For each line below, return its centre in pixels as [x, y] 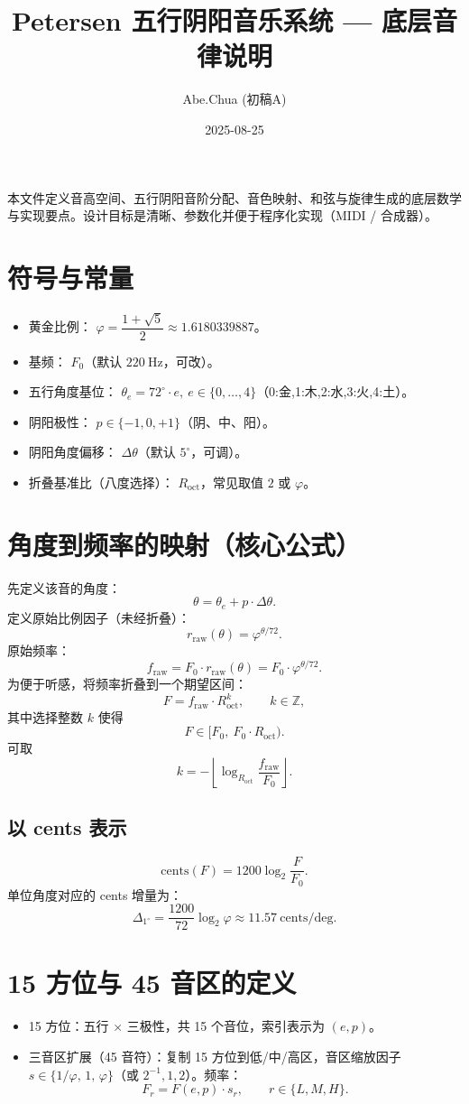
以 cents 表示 [67, 827]
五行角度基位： [73, 391]
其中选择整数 [45, 716]
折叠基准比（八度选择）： [101, 482]
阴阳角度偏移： [73, 452]
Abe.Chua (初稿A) [234, 99]
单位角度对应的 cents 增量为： [95, 894]
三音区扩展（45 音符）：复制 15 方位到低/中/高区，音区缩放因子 [215, 1056]
